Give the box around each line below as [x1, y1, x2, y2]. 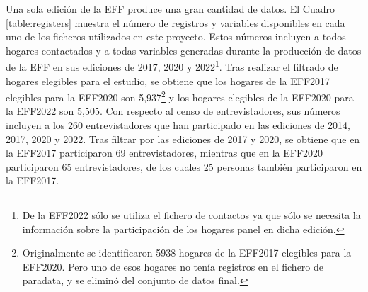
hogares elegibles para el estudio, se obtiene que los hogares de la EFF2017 [6, 73, 330, 88]
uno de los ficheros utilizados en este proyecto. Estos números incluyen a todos [6, 29, 346, 44]
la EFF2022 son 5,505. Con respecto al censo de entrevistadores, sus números [6, 103, 340, 118]
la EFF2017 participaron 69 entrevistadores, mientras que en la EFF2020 [6, 145, 323, 160]
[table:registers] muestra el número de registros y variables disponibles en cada [6, 15, 345, 30]
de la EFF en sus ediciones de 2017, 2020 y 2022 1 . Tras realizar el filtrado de [6, 57, 338, 74]
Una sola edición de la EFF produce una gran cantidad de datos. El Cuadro [6, 1, 335, 16]
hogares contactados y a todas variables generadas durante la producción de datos [6, 43, 362, 57]
